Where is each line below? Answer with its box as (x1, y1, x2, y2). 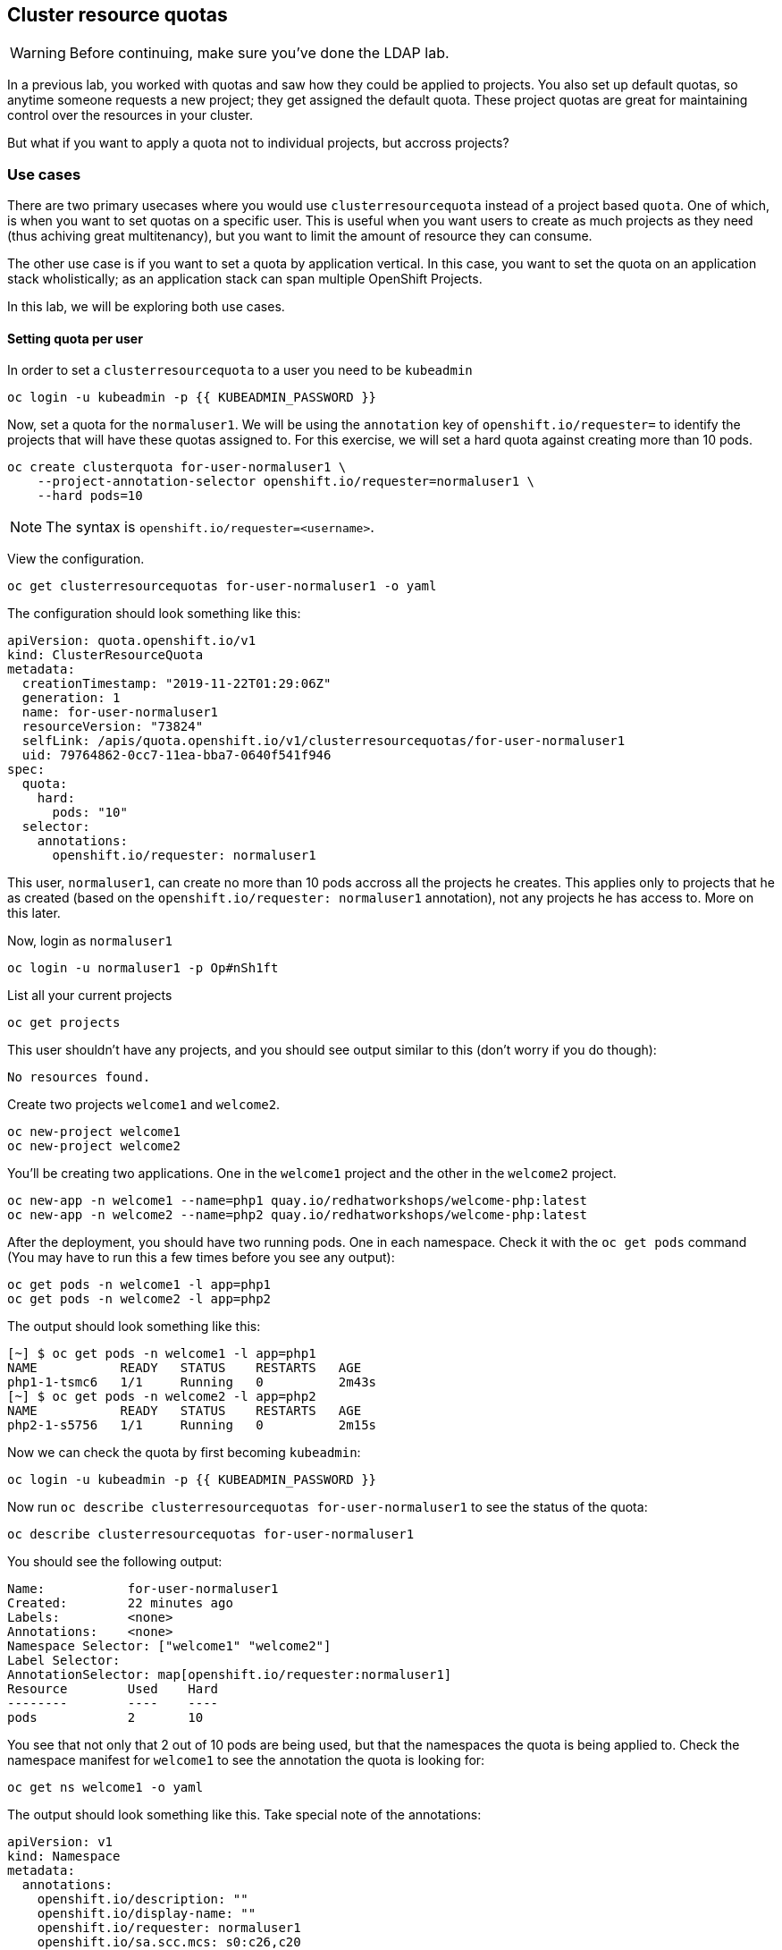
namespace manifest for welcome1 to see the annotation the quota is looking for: (7, 1752, 485, 1768)
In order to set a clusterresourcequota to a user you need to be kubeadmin (7, 362, 473, 378)
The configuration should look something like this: (7, 606, 301, 622)
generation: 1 (21, 691, 121, 706)
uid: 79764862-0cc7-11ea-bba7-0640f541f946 (21, 748, 332, 763)
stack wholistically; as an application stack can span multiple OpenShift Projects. (7, 271, 483, 287)
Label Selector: (7, 1653, 121, 1668)
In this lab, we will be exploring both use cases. (7, 299, 285, 315)
